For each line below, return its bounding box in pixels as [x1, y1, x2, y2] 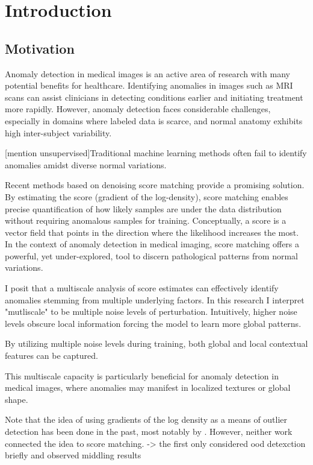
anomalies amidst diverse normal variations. [5, 158, 167, 171]
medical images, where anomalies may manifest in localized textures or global [5, 381, 291, 394]
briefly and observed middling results [5, 449, 141, 461]
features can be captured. [5, 349, 98, 362]
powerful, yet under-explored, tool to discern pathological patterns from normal [5, 249, 298, 262]
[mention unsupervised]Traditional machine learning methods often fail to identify [5, 147, 307, 159]
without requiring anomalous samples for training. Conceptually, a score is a [5, 214, 287, 227]
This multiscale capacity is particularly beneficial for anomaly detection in [5, 369, 279, 382]
